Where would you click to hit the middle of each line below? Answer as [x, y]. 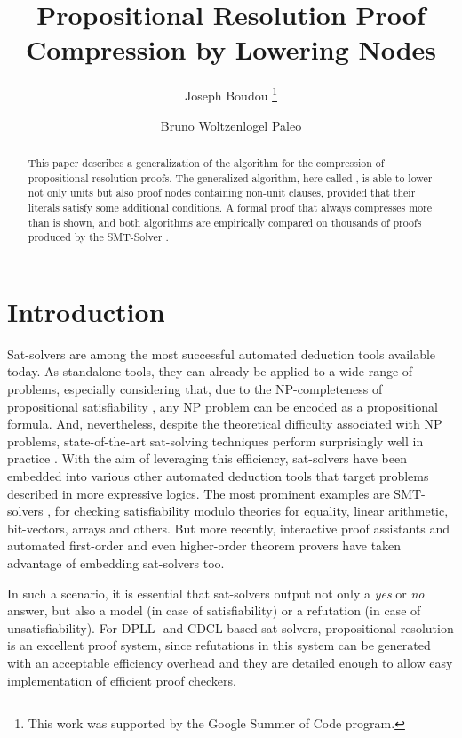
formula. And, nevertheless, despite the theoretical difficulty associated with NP [225, 424]
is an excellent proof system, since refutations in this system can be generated [219, 645]
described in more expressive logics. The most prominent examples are [199, 493]
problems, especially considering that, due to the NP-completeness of [195, 389]
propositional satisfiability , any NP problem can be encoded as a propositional [223, 406]
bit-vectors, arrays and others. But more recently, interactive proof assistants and [229, 528]
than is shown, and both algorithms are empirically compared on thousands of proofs [225, 222]
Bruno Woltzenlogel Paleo [231, 125]
